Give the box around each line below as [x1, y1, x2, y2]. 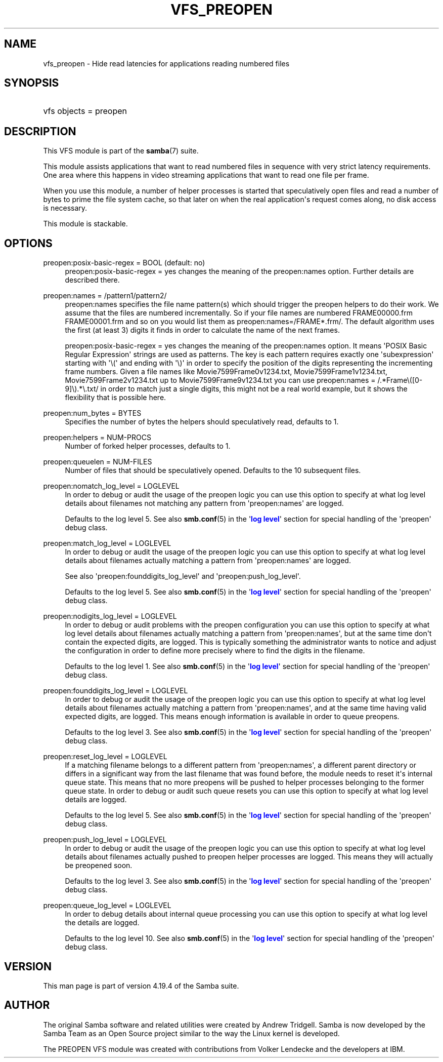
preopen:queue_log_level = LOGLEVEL [43, 901, 171, 910]
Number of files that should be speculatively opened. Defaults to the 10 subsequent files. [65, 466, 361, 475]
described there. [65, 276, 120, 285]
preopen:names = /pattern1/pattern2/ [43, 291, 167, 300]
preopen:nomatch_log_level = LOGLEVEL [43, 482, 180, 491]
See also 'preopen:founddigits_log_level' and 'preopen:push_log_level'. [65, 572, 301, 581]
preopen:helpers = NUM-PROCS [43, 433, 151, 442]
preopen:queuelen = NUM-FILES [43, 457, 152, 466]
